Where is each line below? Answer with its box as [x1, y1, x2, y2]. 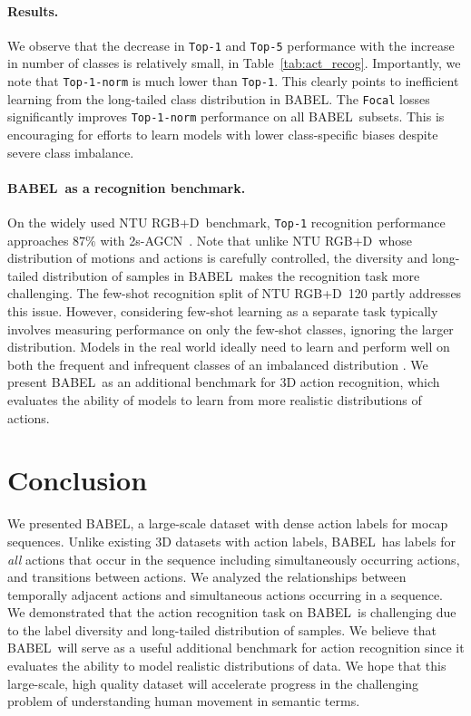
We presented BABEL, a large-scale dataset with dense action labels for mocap [7, 514, 448, 533]
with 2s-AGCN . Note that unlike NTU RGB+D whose [100, 230, 412, 249]
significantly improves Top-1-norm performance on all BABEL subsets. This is [7, 107, 445, 126]
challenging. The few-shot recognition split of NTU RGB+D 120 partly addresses [7, 284, 462, 303]
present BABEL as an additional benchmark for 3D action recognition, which [7, 373, 440, 392]
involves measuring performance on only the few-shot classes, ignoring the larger [7, 319, 454, 338]
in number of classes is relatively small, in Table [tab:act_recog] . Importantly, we [7, 53, 461, 73]
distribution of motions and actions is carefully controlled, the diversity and [7, 248, 428, 267]
